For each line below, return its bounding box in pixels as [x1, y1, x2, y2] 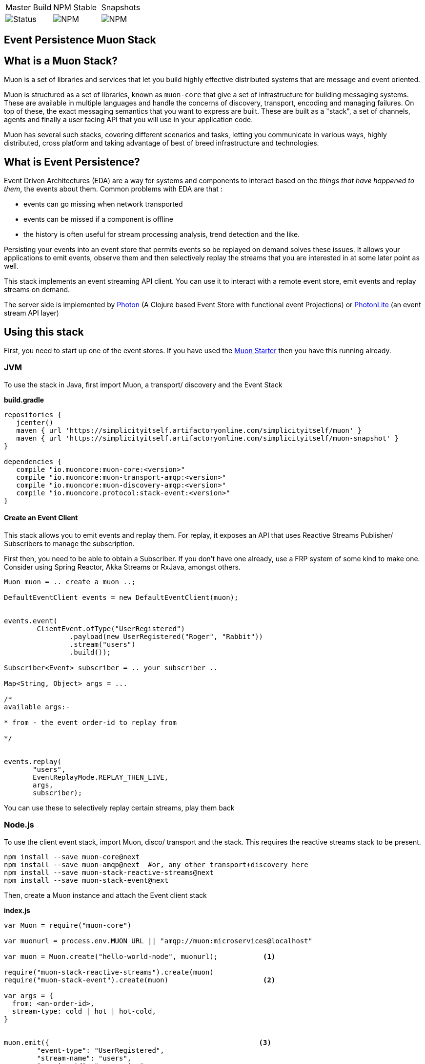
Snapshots [101, 2, 141, 12]
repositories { [4, 410, 62, 419]
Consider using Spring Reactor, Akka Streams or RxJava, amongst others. [4, 562, 241, 571]
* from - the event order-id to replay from [4, 718, 177, 726]
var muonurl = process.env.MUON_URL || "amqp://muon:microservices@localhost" [4, 936, 313, 945]
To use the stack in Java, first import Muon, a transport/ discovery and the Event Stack [4, 380, 283, 389]
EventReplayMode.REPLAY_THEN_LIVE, [33, 773, 169, 781]
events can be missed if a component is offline [23, 215, 173, 224]
